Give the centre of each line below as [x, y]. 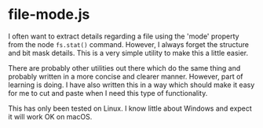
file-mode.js [49, 15]
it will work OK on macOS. [50, 116]
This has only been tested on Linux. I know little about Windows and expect [130, 108]
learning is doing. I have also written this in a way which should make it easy [131, 85]
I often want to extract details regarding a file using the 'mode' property [124, 36]
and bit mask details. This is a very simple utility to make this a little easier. [128, 53]
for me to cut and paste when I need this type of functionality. [108, 93]
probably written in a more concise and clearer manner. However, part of [126, 76]
